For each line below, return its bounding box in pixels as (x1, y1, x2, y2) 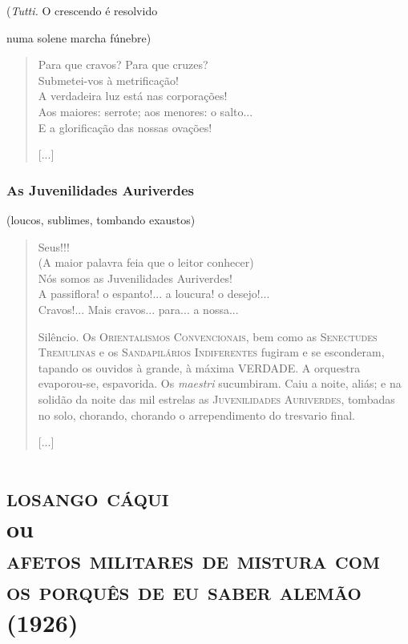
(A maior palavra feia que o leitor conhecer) (38, 254, 254, 271)
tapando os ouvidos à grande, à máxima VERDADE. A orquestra (38, 359, 361, 376)
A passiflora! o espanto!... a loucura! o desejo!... (38, 285, 270, 302)
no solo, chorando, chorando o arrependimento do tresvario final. (38, 406, 355, 423)
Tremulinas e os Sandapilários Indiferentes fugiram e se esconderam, (38, 344, 385, 360)
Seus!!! (38, 238, 70, 255)
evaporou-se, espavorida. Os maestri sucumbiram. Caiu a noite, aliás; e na (38, 375, 402, 392)
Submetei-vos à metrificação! (38, 71, 179, 88)
